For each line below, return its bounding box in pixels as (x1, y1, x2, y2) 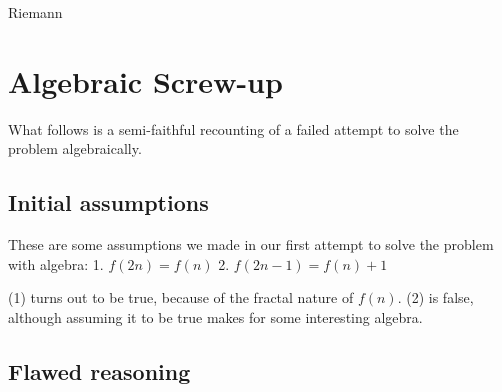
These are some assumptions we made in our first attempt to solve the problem (8, 234, 494, 255)
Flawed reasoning (8, 355, 191, 386)
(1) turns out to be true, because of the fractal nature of (8, 287, 354, 308)
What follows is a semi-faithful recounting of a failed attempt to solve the (8, 118, 459, 139)
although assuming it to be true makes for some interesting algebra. (8, 306, 423, 327)
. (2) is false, (397, 287, 474, 308)
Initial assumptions (8, 187, 209, 218)
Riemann (8, 2, 63, 22)
